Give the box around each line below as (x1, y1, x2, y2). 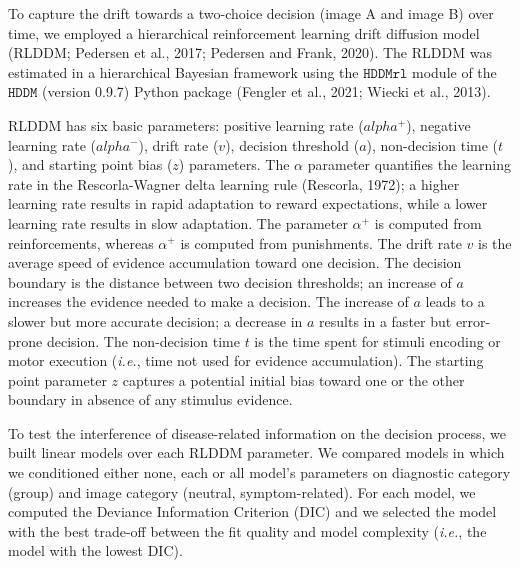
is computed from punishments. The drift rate (180, 232, 462, 253)
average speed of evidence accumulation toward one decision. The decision (8, 252, 462, 273)
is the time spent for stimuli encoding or (254, 330, 501, 351)
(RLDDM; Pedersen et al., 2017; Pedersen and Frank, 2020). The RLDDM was (8, 42, 492, 63)
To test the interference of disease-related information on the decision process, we (8, 422, 506, 443)
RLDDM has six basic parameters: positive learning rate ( (8, 114, 364, 135)
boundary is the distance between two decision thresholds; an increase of (8, 271, 452, 292)
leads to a (425, 291, 485, 312)
